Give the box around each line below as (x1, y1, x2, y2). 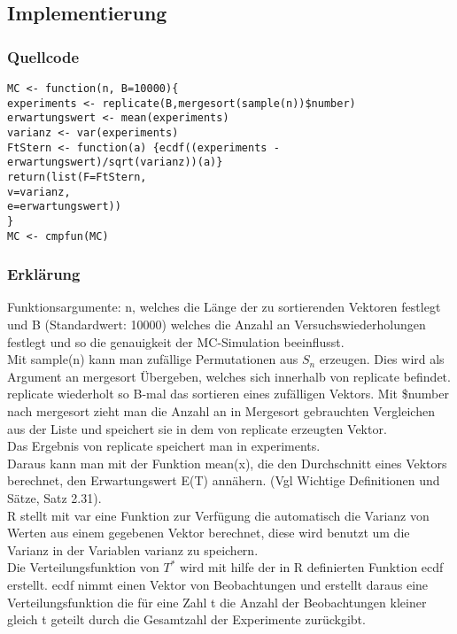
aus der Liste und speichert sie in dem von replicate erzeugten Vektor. (7, 419, 387, 437)
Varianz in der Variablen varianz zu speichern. (7, 540, 259, 559)
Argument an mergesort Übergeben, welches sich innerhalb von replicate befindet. (7, 367, 451, 385)
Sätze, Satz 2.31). (7, 488, 102, 506)
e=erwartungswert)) (7, 200, 121, 213)
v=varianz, (7, 185, 71, 198)
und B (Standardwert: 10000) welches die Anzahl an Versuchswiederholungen (7, 315, 426, 334)
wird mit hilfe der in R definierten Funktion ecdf (180, 558, 444, 576)
